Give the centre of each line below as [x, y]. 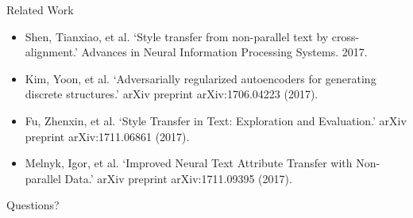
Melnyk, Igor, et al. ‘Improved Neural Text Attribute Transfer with [189, 163]
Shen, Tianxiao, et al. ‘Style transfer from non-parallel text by [177, 36]
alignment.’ [51, 52]
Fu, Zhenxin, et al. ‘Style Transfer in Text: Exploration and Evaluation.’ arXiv [216, 120]
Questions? [33, 205]
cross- [345, 36]
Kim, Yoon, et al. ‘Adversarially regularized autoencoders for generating [201, 78]
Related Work [40, 10]
